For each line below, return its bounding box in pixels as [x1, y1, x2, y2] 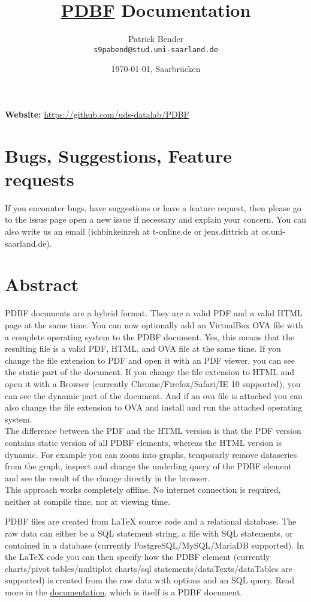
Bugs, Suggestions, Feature [5, 143, 232, 167]
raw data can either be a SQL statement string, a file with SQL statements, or [5, 527, 293, 540]
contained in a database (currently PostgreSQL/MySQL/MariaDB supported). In [5, 538, 304, 551]
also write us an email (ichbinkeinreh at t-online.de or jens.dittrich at [5, 225, 259, 238]
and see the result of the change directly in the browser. [5, 471, 210, 484]
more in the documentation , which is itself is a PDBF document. [5, 586, 243, 598]
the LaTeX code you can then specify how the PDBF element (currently [5, 550, 270, 563]
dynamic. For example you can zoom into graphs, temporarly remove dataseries [5, 448, 297, 460]
